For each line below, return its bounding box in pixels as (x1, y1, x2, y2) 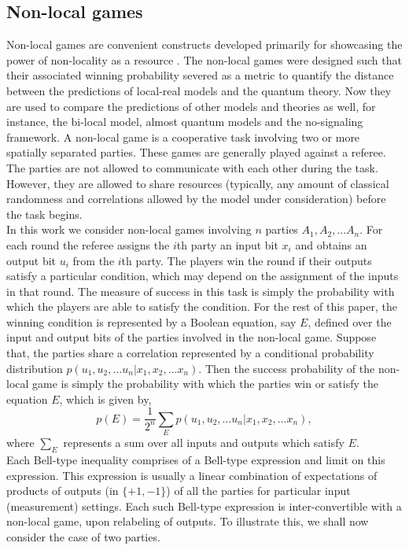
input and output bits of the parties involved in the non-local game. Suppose (6, 329, 377, 345)
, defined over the (308, 313, 392, 330)
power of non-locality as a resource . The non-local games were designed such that (6, 51, 402, 68)
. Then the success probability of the (198, 360, 375, 376)
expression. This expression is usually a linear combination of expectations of (6, 467, 378, 483)
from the (72, 252, 115, 268)
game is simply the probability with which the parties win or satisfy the (32, 375, 379, 392)
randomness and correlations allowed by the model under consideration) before (6, 190, 386, 207)
